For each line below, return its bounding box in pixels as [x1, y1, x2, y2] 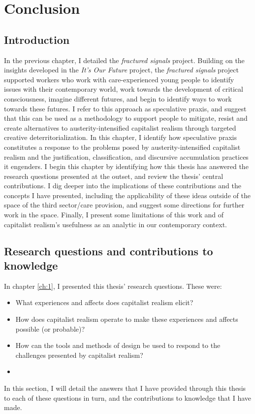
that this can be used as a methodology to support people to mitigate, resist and [4, 113, 248, 123]
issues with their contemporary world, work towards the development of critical [4, 84, 243, 94]
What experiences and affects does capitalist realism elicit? [15, 297, 193, 308]
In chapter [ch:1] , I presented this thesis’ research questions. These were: [4, 280, 222, 291]
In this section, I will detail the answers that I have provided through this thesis [4, 383, 246, 393]
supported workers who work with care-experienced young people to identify [4, 74, 234, 84]
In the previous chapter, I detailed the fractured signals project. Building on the [4, 55, 245, 65]
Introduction [4, 32, 70, 47]
